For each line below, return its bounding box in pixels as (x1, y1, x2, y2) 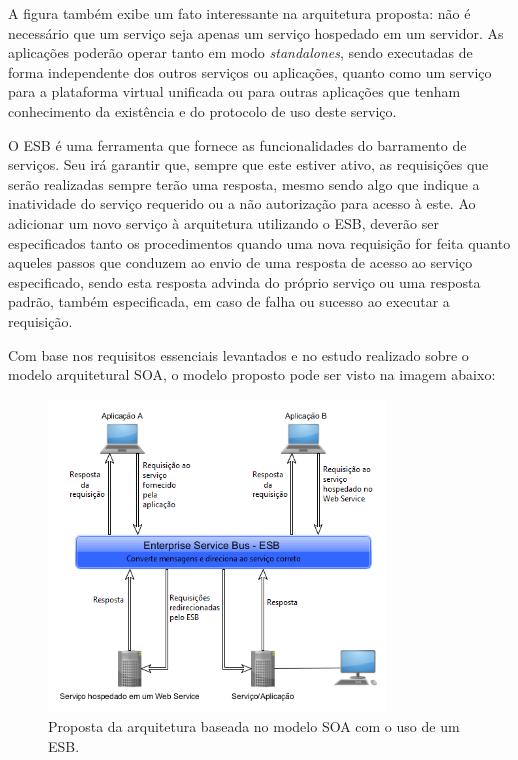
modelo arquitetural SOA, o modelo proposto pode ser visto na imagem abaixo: (8, 364, 496, 385)
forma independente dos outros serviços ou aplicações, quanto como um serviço (8, 61, 492, 82)
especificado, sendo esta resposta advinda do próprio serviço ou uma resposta (8, 271, 481, 292)
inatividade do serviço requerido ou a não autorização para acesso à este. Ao (8, 193, 476, 214)
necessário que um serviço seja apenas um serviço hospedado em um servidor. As (8, 22, 504, 43)
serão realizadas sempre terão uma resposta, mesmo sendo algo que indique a (8, 173, 480, 194)
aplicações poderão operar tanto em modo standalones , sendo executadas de (8, 42, 473, 63)
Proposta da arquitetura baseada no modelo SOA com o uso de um (48, 715, 460, 736)
